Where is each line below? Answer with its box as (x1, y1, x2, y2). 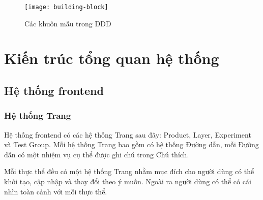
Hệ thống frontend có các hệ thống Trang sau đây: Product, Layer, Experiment (4, 129, 251, 140)
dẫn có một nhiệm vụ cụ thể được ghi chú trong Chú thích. (4, 149, 189, 159)
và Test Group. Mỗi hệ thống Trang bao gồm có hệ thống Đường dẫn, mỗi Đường (4, 139, 259, 150)
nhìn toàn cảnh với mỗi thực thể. (4, 186, 107, 196)
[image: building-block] (24, 4, 108, 11)
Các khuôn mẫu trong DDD (24, 18, 111, 28)
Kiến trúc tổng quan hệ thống (4, 48, 219, 69)
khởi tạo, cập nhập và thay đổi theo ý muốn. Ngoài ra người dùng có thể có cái (4, 176, 251, 186)
